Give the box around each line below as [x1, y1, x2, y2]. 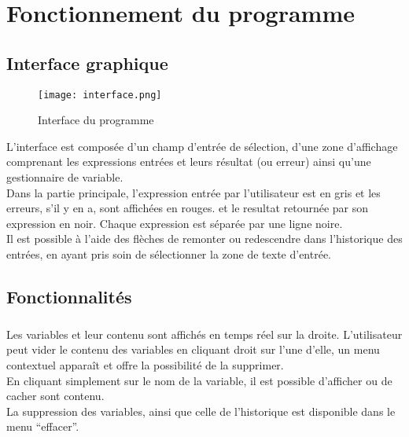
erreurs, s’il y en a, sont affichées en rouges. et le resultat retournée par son [6, 200, 369, 216]
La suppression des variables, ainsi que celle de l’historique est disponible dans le [6, 402, 396, 419]
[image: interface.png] [38, 89, 162, 101]
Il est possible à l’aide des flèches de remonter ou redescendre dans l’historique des [6, 230, 403, 247]
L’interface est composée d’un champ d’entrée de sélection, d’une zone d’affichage [6, 138, 398, 154]
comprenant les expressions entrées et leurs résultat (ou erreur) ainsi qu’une [6, 153, 371, 170]
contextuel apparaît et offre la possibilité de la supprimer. [6, 356, 284, 373]
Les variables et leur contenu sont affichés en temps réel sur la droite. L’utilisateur [6, 325, 403, 342]
